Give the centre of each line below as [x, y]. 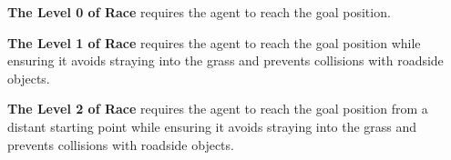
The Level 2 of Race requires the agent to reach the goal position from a [218, 109]
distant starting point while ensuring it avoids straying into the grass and [212, 126]
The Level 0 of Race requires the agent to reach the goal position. [199, 12]
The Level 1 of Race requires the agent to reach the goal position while [214, 42]
